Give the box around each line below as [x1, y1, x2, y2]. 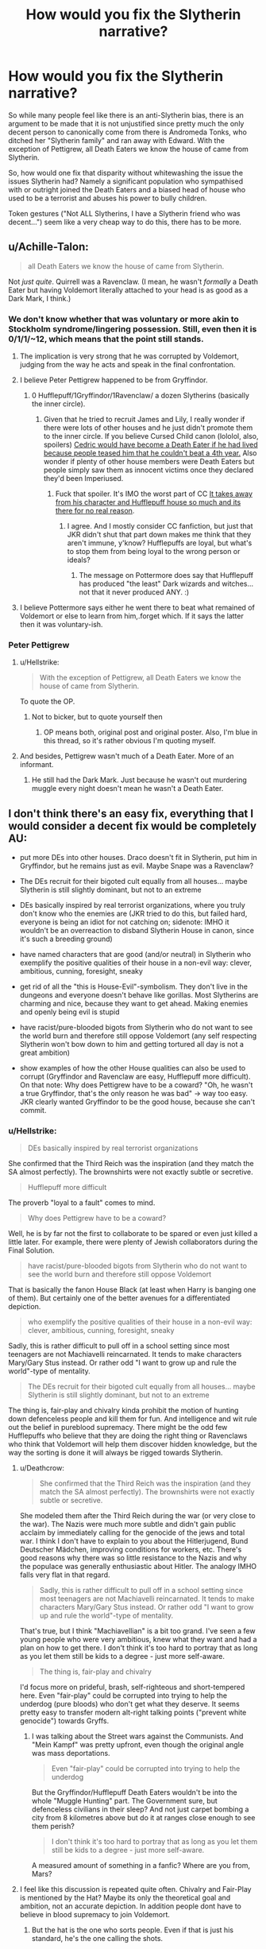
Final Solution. [8, 1246, 55, 1255]
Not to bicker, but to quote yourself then [31, 712, 163, 722]
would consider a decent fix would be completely [8, 819, 256, 832]
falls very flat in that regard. [19, 1570, 110, 1579]
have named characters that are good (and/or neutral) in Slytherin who [19, 950, 252, 959]
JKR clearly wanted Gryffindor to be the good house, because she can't [19, 1097, 256, 1106]
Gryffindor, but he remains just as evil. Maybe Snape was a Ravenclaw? [19, 861, 254, 871]
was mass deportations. [31, 1749, 110, 1758]
